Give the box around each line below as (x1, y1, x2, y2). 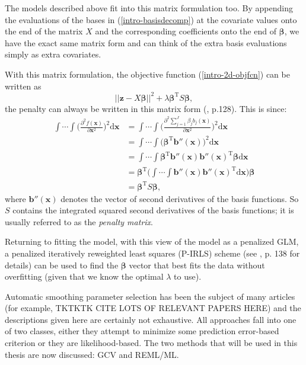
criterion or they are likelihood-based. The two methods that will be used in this (5, 337, 298, 349)
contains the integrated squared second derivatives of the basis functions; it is (12, 204, 294, 216)
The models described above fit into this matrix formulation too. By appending (5, 2, 293, 14)
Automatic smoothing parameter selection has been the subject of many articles (5, 290, 295, 302)
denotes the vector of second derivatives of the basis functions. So (60, 192, 299, 204)
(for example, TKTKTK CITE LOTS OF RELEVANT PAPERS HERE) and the (5, 302, 301, 314)
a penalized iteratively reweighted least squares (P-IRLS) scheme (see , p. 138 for (5, 246, 300, 259)
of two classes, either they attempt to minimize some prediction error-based (5, 325, 279, 337)
